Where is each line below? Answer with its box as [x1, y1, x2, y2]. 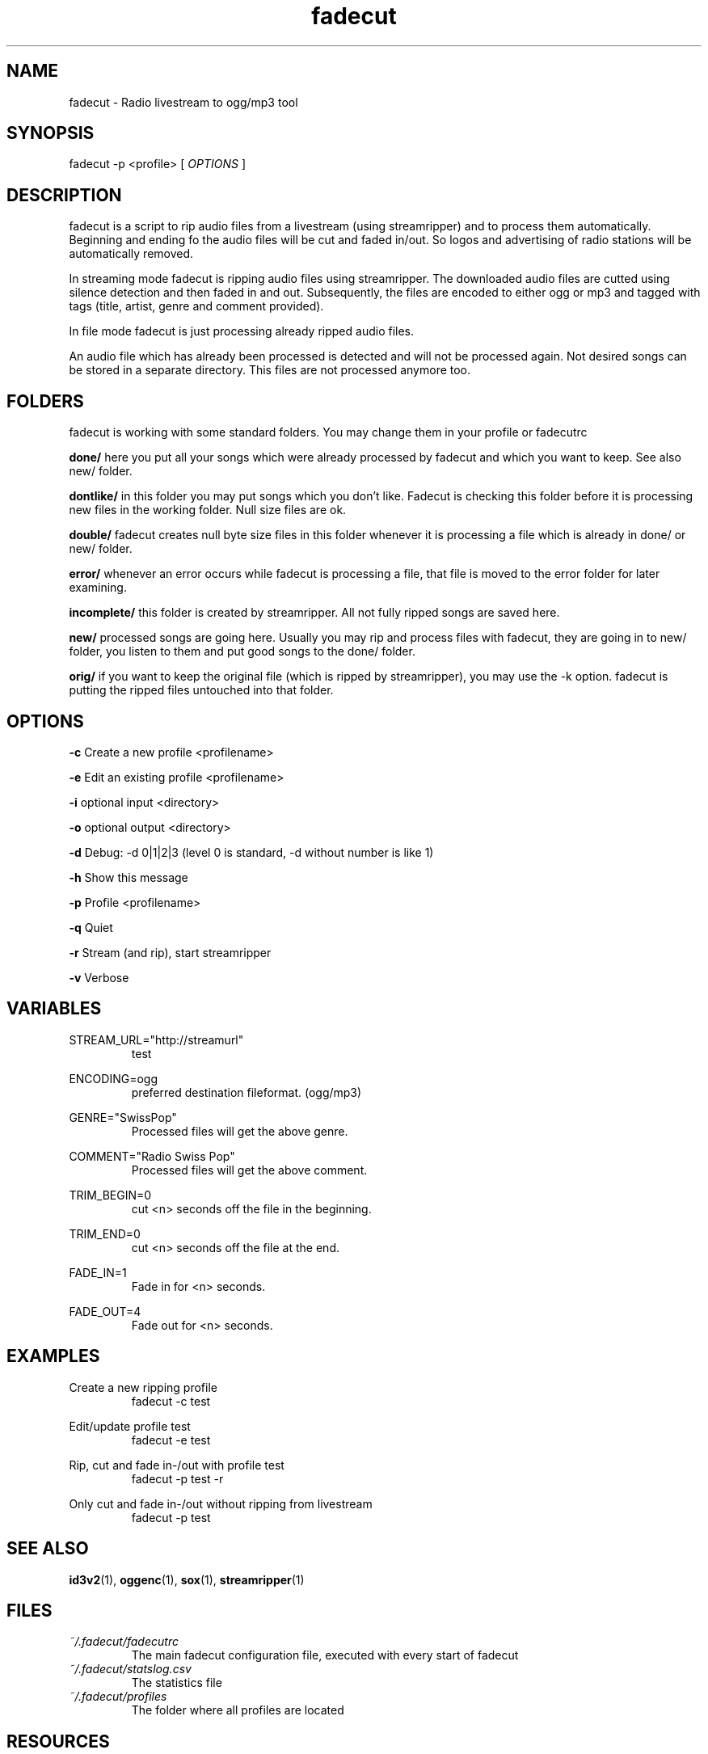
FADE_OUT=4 [69, 1304, 141, 1318]
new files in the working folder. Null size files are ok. [69, 503, 347, 517]
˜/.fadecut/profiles [69, 1689, 167, 1704]
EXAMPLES [6, 1346, 100, 1367]
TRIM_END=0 [69, 1226, 141, 1241]
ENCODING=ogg [69, 1071, 158, 1086]
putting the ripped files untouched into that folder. [69, 683, 334, 698]
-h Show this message [69, 870, 188, 884]
